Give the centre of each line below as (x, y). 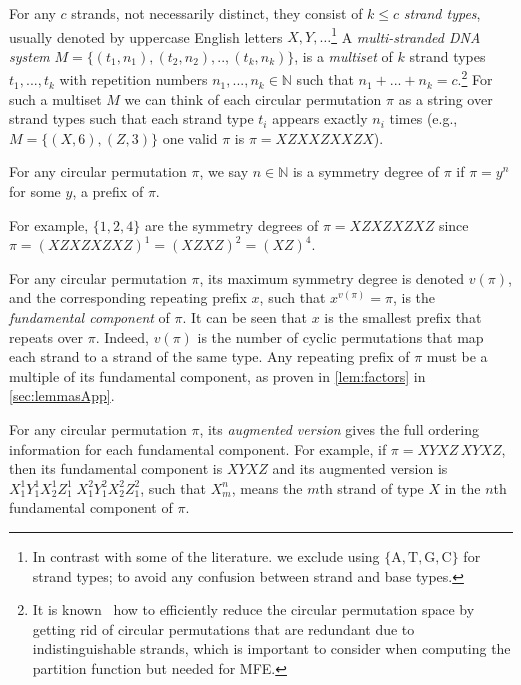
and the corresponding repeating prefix (128, 297)
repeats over (46, 336)
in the (462, 487)
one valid (190, 137)
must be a (457, 356)
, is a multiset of (343, 55)
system (29, 55)
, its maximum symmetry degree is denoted (332, 277)
